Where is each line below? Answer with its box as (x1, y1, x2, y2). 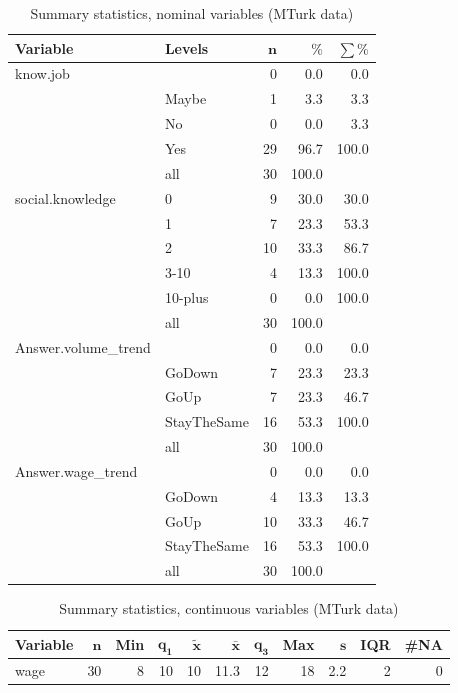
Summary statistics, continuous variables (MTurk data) (59, 598, 399, 619)
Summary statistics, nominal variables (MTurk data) (30, 3, 354, 23)
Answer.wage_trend (15, 460, 138, 481)
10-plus (164, 287, 209, 308)
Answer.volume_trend (15, 336, 151, 357)
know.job (15, 63, 70, 84)
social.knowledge (15, 187, 116, 208)
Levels (164, 37, 209, 58)
